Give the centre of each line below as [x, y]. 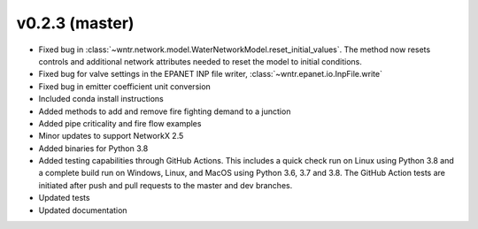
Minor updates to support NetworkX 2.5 [111, 136]
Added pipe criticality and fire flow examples [120, 123]
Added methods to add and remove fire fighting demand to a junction [165, 111]
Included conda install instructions [101, 99]
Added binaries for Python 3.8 [93, 148]
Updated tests [64, 198]
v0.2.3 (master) [75, 23]
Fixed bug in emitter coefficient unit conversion [125, 86]
